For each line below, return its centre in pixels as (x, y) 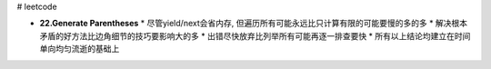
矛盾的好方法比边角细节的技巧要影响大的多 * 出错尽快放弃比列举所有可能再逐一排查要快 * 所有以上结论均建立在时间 (255, 35)
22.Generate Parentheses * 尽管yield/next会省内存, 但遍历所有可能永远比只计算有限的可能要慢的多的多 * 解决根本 (254, 24)
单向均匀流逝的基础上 (80, 49)
